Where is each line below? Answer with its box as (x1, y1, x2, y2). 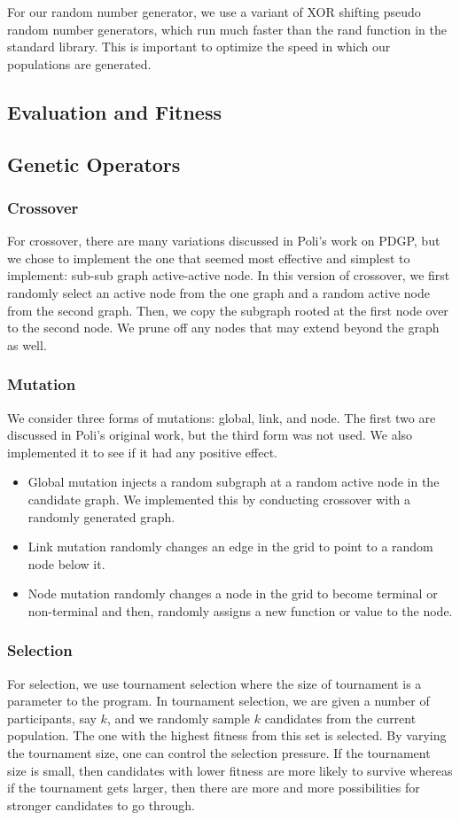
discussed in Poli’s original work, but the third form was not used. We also (7, 426, 413, 444)
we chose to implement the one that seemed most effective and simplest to (7, 248, 410, 267)
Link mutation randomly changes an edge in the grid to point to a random (27, 537, 433, 556)
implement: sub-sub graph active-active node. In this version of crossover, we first (7, 266, 450, 285)
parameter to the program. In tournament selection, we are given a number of (7, 691, 430, 710)
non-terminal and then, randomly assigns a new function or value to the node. (27, 601, 453, 620)
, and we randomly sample (106, 708, 251, 727)
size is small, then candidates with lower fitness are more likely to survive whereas (7, 761, 453, 779)
